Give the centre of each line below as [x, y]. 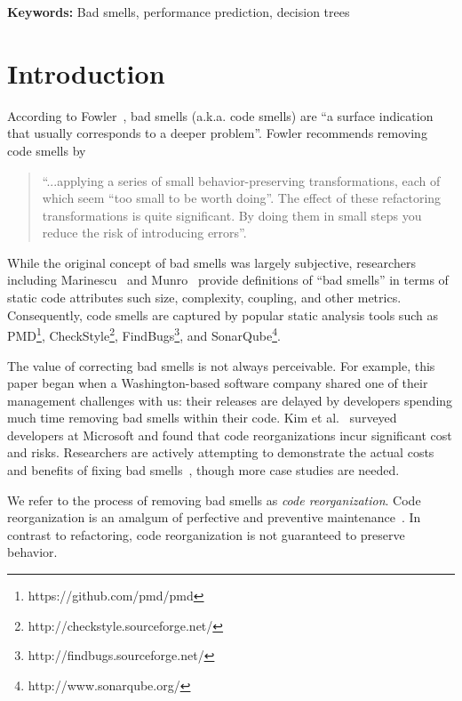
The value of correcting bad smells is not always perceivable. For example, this [221, 365]
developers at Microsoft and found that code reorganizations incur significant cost [230, 435]
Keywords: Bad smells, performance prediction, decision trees [179, 12]
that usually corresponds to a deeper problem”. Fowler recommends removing [217, 133]
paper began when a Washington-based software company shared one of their [218, 383]
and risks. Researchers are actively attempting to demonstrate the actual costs [221, 452]
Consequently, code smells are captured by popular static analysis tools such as [223, 314]
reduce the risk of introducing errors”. [144, 233]
